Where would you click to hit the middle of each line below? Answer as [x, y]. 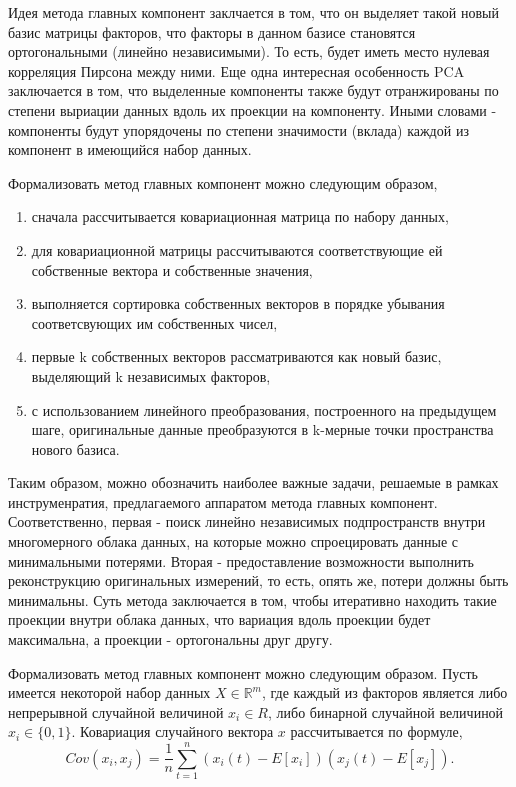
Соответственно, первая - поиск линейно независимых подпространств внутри [247, 521]
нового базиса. [75, 448]
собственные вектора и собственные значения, [172, 269]
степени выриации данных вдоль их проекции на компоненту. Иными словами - [252, 109]
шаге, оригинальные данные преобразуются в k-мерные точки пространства [262, 429]
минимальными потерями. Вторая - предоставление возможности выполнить [241, 560]
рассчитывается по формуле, [376, 731]
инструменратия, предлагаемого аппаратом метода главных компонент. [223, 501]
